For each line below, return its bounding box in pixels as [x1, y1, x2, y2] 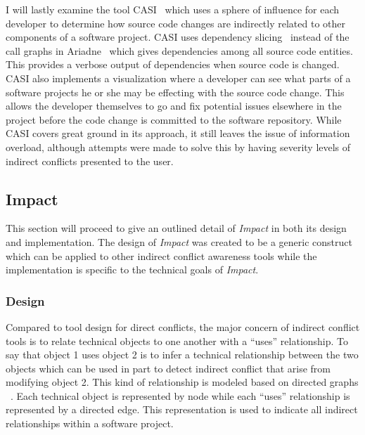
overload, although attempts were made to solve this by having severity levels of [6, 139, 351, 154]
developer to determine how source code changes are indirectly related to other [6, 15, 345, 30]
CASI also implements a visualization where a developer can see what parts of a [6, 70, 351, 85]
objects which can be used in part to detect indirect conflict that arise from [6, 361, 331, 375]
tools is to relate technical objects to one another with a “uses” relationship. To [6, 333, 349, 348]
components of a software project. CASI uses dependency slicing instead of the [6, 30, 350, 44]
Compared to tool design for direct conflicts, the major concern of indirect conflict [6, 319, 360, 334]
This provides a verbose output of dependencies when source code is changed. [6, 57, 340, 72]
